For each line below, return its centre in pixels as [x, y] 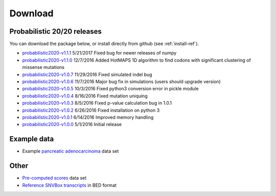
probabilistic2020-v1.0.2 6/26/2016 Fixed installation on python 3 [91, 110]
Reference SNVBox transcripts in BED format [70, 185]
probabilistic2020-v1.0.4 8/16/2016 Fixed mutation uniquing [85, 96]
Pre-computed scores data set [54, 178]
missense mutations [43, 67]
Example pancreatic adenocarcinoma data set [71, 151]
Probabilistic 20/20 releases [56, 31]
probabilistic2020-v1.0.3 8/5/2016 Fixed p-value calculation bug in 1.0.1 [97, 103]
